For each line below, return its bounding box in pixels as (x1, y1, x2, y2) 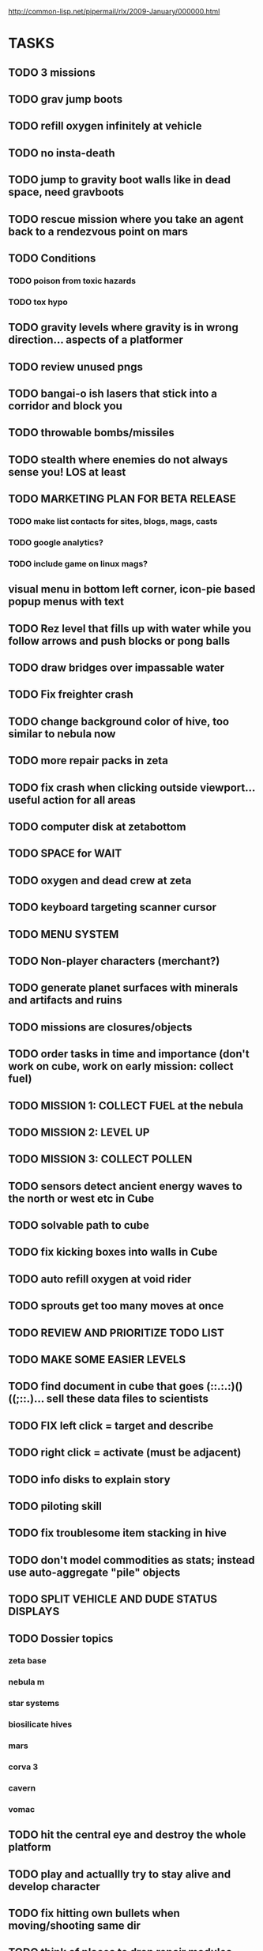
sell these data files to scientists (46, 1392, 209, 1406)
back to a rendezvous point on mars (8, 224, 188, 238)
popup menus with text (8, 595, 125, 608)
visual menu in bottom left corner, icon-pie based (8, 582, 256, 596)
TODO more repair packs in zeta (8, 754, 168, 767)
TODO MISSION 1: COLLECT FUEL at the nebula (8, 1098, 243, 1113)
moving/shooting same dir (8, 1919, 141, 1933)
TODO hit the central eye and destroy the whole (8, 1829, 246, 1842)
